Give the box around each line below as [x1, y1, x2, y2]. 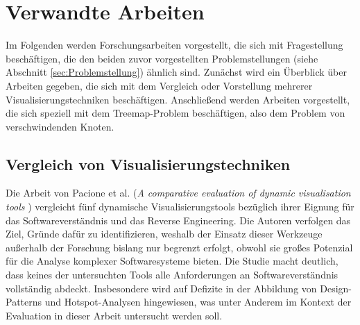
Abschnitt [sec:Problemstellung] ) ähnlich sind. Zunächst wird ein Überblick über [6, 65, 347, 79]
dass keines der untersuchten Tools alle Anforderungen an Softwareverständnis [6, 267, 338, 282]
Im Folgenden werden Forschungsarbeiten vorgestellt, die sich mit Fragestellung [6, 37, 343, 52]
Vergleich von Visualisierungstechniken [6, 153, 291, 174]
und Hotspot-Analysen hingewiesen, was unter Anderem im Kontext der [44, 294, 352, 309]
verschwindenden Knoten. [6, 119, 114, 133]
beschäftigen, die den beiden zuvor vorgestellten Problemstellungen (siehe [6, 51, 318, 65]
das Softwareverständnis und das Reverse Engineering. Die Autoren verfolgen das [6, 212, 351, 227]
